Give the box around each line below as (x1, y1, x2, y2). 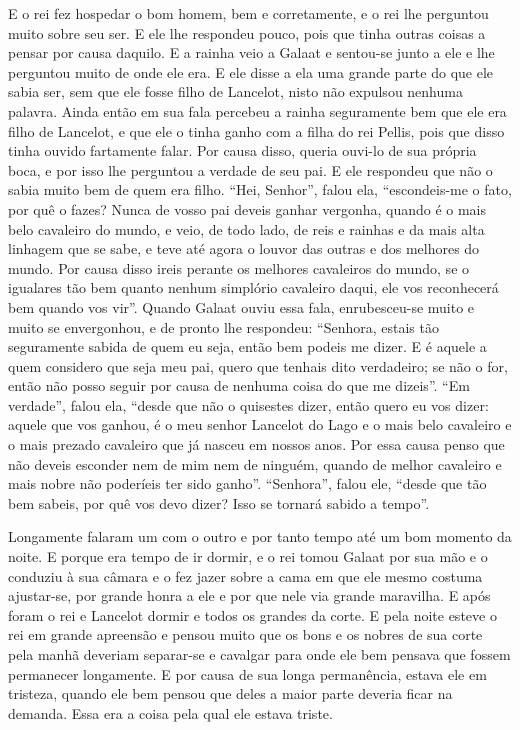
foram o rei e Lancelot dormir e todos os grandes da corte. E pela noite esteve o (8, 604, 497, 625)
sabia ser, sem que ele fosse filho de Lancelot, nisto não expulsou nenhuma (8, 81, 463, 102)
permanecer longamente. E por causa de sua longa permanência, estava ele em (8, 663, 487, 684)
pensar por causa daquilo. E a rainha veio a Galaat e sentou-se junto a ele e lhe (8, 42, 495, 63)
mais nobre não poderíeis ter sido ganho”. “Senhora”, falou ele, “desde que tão (8, 473, 487, 494)
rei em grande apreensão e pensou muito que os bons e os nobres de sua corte (8, 624, 483, 645)
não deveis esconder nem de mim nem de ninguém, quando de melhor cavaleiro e (8, 453, 502, 474)
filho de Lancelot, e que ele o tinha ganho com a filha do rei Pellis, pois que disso (8, 120, 505, 141)
